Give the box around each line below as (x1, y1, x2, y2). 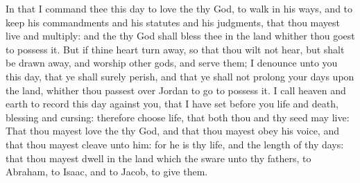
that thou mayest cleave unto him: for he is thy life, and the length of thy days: (6, 137, 344, 151)
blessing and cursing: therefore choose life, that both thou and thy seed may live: (6, 110, 350, 124)
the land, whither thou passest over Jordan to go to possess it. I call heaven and (6, 82, 346, 97)
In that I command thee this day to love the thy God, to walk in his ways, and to (6, 1, 353, 15)
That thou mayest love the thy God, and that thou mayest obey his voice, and (6, 123, 339, 138)
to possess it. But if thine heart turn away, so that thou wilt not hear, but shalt (6, 42, 345, 56)
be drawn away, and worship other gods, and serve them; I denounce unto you (6, 55, 338, 70)
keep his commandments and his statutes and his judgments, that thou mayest (6, 15, 341, 29)
